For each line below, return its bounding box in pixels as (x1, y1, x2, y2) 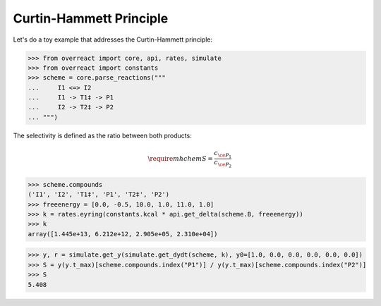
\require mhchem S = (147, 154, 213, 162)
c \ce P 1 (214, 149, 232, 160)
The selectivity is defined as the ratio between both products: (13, 131, 192, 140)
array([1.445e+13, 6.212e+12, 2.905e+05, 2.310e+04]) (28, 230, 218, 238)
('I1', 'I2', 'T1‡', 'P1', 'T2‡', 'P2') (28, 190, 169, 199)
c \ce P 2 (214, 159, 232, 169)
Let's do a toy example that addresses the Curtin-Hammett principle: (13, 35, 213, 44)
